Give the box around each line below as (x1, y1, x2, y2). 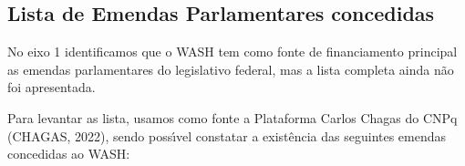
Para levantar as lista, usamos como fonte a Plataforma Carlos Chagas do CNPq (7, 108, 458, 127)
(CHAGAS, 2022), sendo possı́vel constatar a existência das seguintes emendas (7, 126, 447, 145)
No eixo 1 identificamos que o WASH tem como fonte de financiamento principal (7, 42, 458, 61)
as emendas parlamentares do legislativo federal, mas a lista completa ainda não (7, 59, 454, 78)
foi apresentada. (7, 78, 96, 97)
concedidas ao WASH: (7, 144, 130, 163)
